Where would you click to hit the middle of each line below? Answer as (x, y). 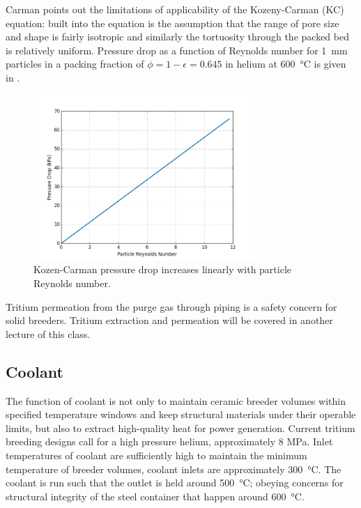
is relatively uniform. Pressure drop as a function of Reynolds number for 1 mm (177, 50)
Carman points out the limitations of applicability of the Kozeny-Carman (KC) (175, 9)
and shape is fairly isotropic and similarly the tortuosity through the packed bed (177, 37)
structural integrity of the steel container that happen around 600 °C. (155, 496)
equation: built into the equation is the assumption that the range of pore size (172, 23)
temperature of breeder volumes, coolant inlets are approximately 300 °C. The (174, 469)
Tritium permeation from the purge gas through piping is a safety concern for (171, 306)
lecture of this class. (48, 333)
